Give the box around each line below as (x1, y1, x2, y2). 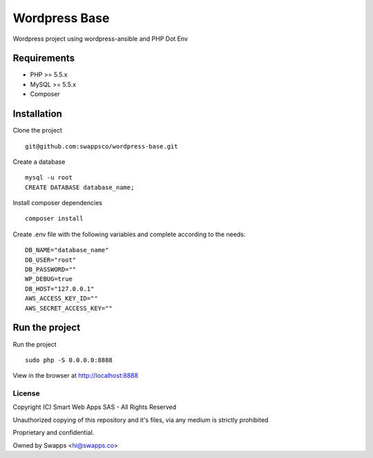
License (12, 389, 41, 399)
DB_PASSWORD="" (25, 266, 77, 274)
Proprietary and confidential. (12, 428, 95, 437)
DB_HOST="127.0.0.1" (25, 285, 95, 293)
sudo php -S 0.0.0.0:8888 (25, 356, 113, 364)
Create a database (12, 158, 66, 166)
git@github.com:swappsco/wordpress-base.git (25, 142, 179, 150)
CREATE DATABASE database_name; (25, 183, 135, 191)
